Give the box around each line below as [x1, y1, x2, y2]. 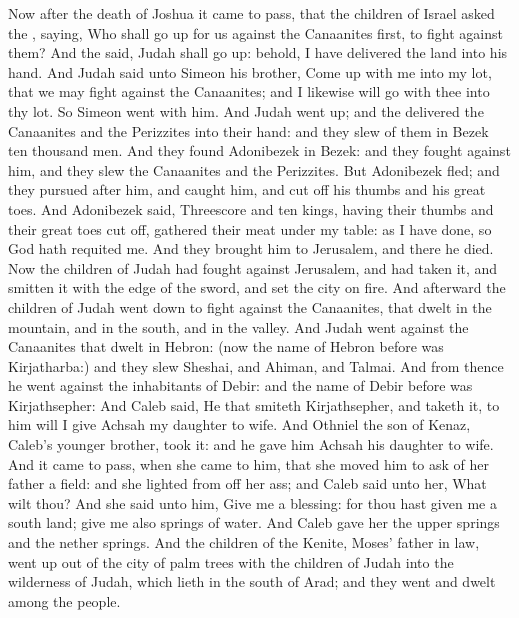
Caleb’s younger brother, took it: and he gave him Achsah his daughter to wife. [8, 434, 494, 455]
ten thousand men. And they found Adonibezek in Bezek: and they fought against [8, 140, 511, 161]
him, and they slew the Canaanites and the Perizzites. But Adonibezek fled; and [8, 159, 500, 180]
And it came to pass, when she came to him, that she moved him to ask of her [8, 453, 490, 474]
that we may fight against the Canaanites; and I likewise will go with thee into [8, 81, 490, 102]
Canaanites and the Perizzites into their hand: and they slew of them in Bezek [8, 120, 489, 141]
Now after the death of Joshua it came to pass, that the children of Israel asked [8, 3, 495, 23]
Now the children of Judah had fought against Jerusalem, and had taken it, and [8, 257, 498, 278]
